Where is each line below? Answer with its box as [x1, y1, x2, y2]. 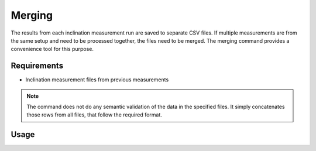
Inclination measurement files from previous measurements [25, 76, 169, 83]
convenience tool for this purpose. [11, 46, 94, 53]
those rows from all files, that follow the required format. [26, 111, 162, 118]
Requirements [11, 61, 64, 71]
